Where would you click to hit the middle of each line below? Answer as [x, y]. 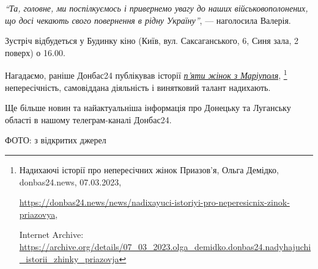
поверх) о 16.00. [35, 52]
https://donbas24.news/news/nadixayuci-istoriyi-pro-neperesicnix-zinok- [154, 202]
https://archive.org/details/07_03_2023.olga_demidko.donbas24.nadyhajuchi [165, 246]
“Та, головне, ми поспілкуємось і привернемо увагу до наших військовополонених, [157, 8]
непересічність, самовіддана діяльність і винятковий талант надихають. [138, 87]
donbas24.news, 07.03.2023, [70, 181]
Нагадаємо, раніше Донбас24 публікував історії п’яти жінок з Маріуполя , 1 [146, 74]
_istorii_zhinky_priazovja [69, 258]
